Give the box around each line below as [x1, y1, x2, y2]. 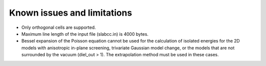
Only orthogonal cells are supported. [21, 24, 96, 30]
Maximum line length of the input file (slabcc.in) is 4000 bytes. [21, 31, 149, 37]
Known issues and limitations [9, 7, 133, 18]
